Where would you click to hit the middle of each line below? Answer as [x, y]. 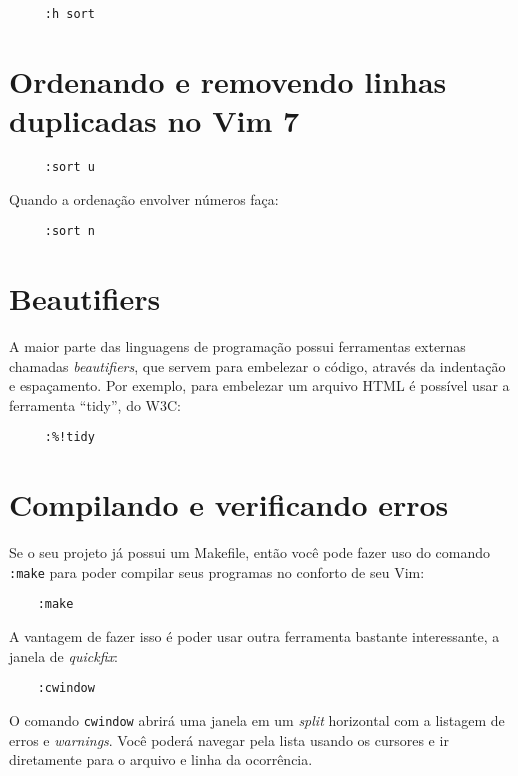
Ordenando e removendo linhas [228, 80]
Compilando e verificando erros [229, 504]
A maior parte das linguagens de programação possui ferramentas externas [237, 346]
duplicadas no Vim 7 [154, 120]
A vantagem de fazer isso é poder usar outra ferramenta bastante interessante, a [254, 636]
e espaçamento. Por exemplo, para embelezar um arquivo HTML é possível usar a [259, 385]
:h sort [69, 14]
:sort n [69, 231]
